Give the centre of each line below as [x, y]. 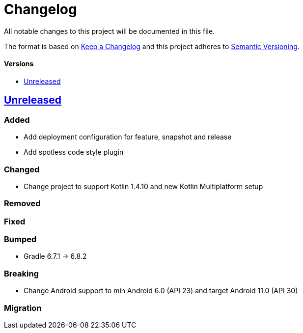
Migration [23, 308]
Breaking [21, 273]
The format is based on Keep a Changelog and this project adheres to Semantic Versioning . [152, 46]
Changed [22, 169]
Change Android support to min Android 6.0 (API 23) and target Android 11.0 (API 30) [161, 291]
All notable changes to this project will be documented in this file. [110, 31]
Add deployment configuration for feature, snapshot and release [128, 137]
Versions [19, 64]
